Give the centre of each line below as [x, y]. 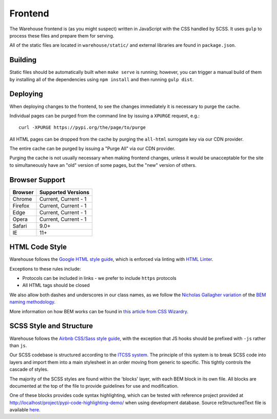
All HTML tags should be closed [56, 285]
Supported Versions [64, 192]
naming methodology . [33, 302]
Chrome [22, 199]
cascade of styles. [29, 369]
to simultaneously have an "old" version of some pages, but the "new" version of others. [103, 165]
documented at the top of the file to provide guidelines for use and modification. [94, 386]
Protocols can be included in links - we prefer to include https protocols [99, 278]
